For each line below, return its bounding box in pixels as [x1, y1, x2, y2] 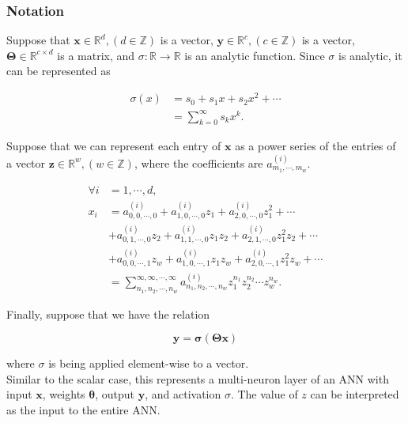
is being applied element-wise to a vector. [48, 355, 249, 372]
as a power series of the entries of [235, 138, 396, 154]
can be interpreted [310, 386, 399, 402]
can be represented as [6, 62, 111, 79]
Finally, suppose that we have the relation [6, 305, 210, 322]
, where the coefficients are [134, 154, 263, 171]
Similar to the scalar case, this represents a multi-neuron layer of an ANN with [6, 370, 389, 387]
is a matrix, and [57, 47, 135, 63]
